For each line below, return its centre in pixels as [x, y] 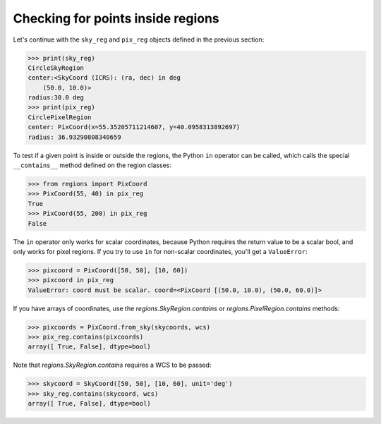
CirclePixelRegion [60, 117]
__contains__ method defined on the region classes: [92, 165]
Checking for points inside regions [116, 18]
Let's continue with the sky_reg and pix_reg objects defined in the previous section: [139, 40]
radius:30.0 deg [56, 98]
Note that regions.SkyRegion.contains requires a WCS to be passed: [112, 365]
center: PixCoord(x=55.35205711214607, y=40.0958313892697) [134, 127]
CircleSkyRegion [56, 68]
